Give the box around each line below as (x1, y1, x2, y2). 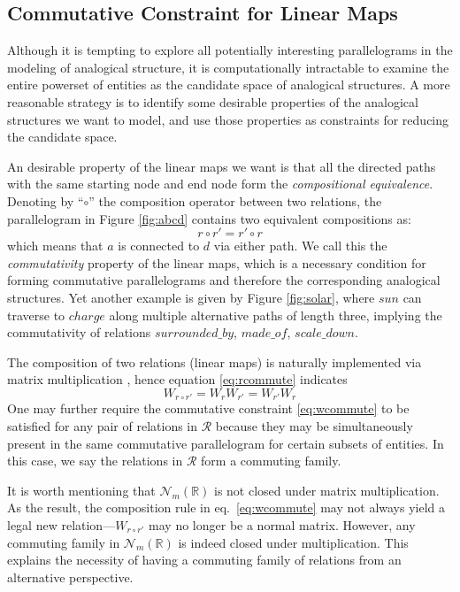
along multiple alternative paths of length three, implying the (109, 305, 442, 324)
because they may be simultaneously (215, 416, 413, 434)
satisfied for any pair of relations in (7, 416, 198, 434)
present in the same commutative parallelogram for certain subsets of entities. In (7, 434, 444, 452)
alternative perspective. (7, 567, 134, 586)
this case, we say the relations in (7, 451, 183, 470)
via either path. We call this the (213, 236, 387, 255)
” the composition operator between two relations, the (88, 191, 382, 210)
